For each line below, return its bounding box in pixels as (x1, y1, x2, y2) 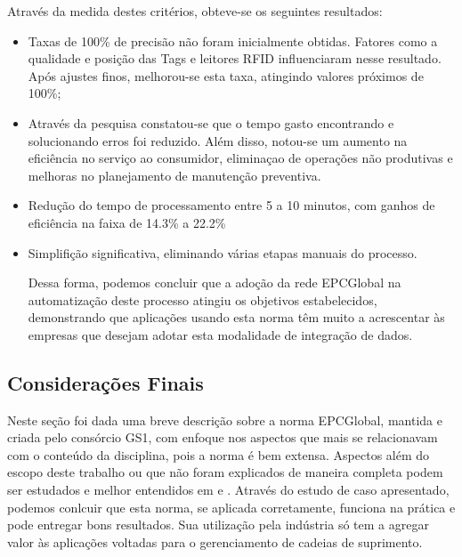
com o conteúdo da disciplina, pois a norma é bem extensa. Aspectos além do (7, 445, 430, 464)
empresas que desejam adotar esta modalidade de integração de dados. (28, 325, 413, 343)
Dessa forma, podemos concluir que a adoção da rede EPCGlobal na (28, 273, 401, 292)
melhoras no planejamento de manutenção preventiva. (28, 165, 321, 184)
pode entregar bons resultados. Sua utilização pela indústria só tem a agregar (7, 515, 429, 534)
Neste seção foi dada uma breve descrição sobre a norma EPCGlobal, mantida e (7, 410, 442, 429)
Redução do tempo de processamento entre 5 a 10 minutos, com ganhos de (28, 196, 435, 214)
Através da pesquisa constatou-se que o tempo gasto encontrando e (28, 113, 394, 132)
